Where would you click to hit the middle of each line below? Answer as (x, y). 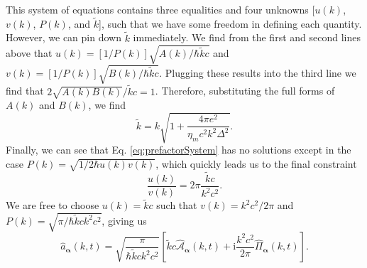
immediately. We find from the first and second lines (247, 37)
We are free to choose (53, 205)
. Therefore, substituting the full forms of (245, 91)
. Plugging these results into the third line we (258, 72)
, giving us (124, 220)
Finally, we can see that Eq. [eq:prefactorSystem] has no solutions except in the (179, 150)
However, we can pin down (64, 37)
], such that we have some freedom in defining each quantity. (230, 23)
